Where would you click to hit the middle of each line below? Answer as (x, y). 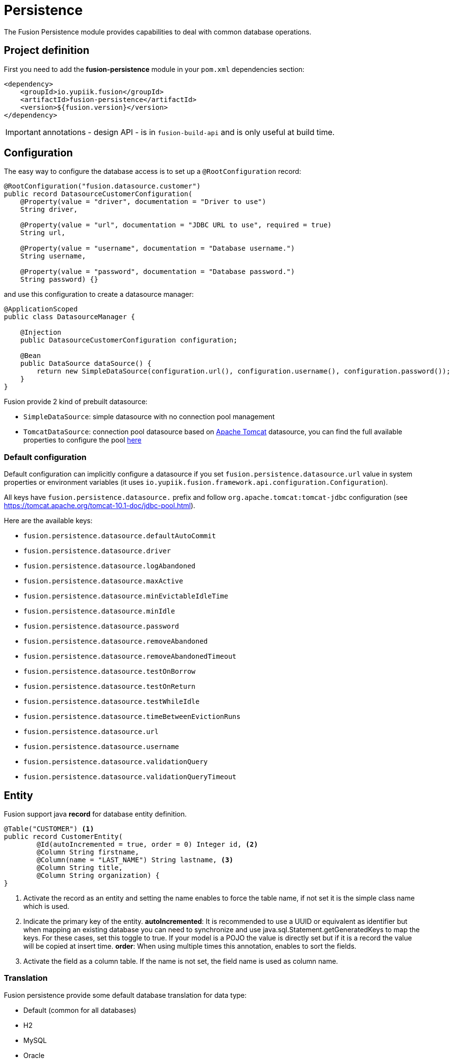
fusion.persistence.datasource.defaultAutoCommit (120, 536)
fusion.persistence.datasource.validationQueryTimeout (130, 777)
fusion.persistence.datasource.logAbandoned (110, 566)
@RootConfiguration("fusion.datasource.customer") (102, 186)
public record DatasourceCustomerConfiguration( (98, 194)
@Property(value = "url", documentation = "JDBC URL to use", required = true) (176, 225)
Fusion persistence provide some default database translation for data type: (125, 995)
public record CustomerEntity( (63, 837)
